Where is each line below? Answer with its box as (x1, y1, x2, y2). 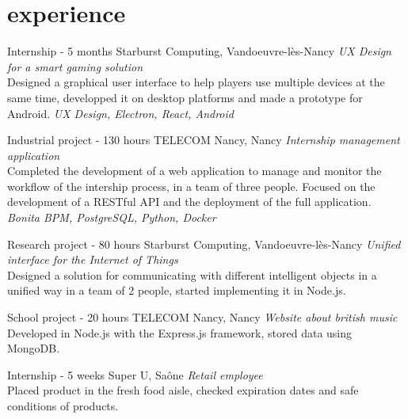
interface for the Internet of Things (7, 251, 178, 268)
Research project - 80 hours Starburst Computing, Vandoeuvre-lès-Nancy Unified (7, 235, 401, 252)
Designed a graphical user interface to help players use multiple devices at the (7, 74, 385, 90)
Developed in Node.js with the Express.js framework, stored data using (7, 324, 353, 341)
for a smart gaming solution (7, 58, 143, 74)
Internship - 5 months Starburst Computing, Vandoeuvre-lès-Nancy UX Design (7, 43, 391, 59)
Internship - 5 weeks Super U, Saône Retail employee (7, 366, 263, 383)
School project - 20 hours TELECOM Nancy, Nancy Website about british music (7, 309, 398, 326)
